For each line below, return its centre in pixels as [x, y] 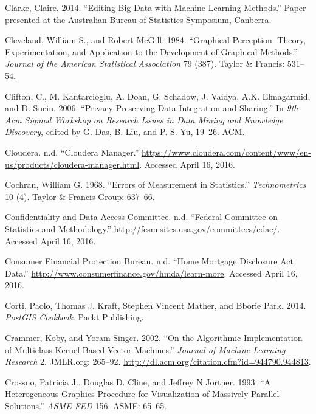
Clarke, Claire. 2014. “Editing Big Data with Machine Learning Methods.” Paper [156, 7]
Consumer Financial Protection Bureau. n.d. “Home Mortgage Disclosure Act [149, 261]
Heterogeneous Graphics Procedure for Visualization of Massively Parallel [142, 394]
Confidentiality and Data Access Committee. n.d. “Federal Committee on [141, 217]
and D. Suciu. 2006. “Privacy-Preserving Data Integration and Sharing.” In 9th [152, 108]
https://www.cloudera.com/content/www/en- [226, 152]
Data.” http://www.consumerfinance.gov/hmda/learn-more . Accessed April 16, [151, 273]
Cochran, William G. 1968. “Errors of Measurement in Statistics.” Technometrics [156, 185]
